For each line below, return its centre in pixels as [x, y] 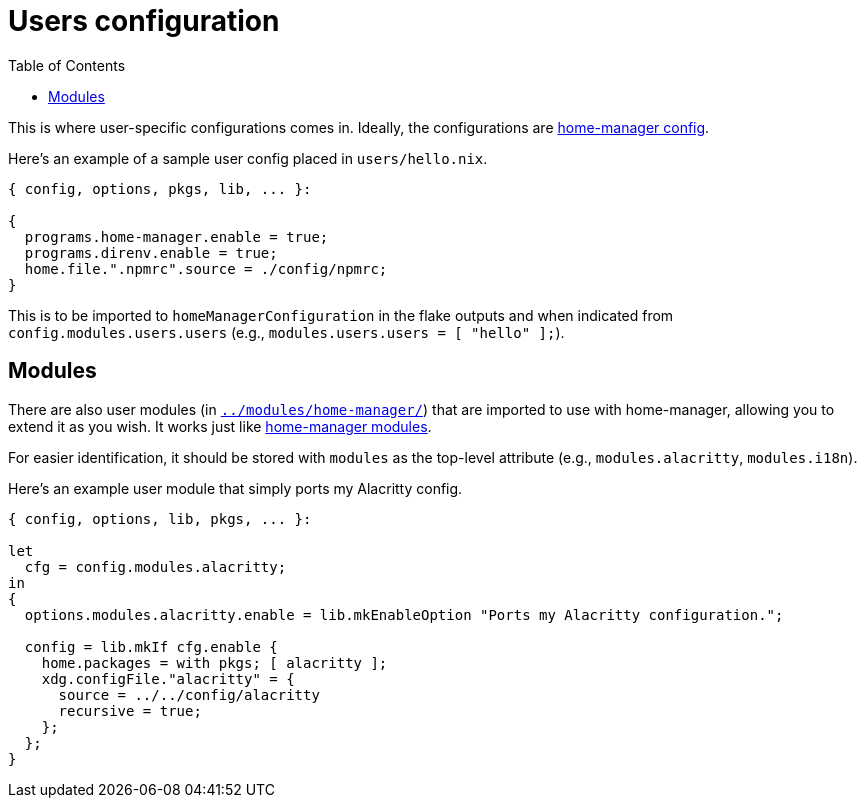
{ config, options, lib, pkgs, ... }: [160, 518]
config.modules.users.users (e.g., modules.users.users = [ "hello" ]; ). [286, 332]
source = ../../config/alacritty [189, 694]
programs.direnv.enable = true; [151, 252]
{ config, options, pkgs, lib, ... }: [160, 188]
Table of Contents [67, 65]
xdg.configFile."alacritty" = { [168, 678]
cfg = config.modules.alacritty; [155, 566]
